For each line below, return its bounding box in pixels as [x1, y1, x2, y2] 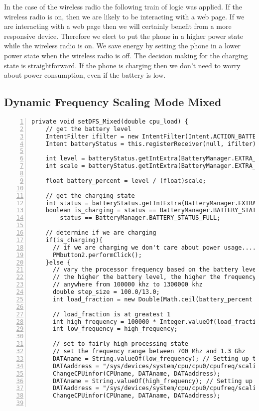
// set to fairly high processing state [52, 340, 188, 348]
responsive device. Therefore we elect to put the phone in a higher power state [4, 30, 243, 41]
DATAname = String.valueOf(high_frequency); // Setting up [52, 377, 253, 385]
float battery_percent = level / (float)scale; [45, 177, 206, 184]
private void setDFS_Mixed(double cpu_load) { [31, 118, 188, 125]
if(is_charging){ [45, 236, 103, 244]
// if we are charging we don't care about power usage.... [52, 244, 257, 251]
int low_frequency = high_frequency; [52, 325, 178, 333]
